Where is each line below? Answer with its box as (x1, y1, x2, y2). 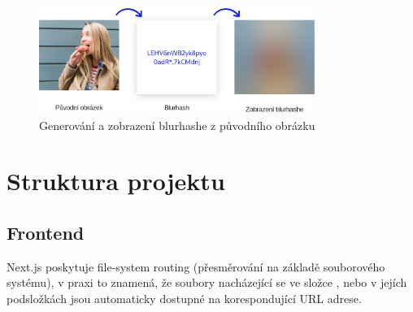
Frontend (7, 219, 85, 245)
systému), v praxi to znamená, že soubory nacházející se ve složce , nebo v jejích (7, 274, 407, 291)
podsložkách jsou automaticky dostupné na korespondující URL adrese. (7, 289, 362, 306)
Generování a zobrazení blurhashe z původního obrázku (39, 116, 315, 133)
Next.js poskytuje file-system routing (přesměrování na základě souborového (7, 258, 385, 275)
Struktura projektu (7, 164, 225, 197)
